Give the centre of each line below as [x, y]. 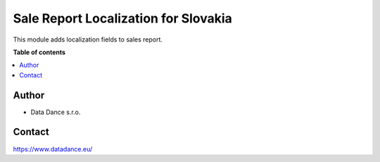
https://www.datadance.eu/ [53, 149]
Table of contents [39, 52]
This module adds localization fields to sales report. [88, 39]
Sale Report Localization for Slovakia [122, 18]
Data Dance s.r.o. [56, 112]
